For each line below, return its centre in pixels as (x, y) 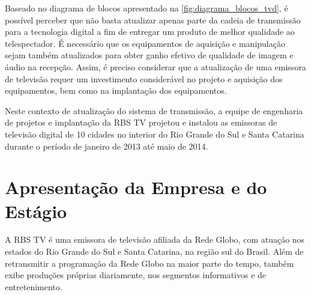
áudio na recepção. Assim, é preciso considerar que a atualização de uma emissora (155, 66)
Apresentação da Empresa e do (136, 187)
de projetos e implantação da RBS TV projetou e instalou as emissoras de (141, 122)
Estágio (36, 211)
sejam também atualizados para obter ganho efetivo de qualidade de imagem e (149, 55)
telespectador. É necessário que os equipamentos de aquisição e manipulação (145, 43)
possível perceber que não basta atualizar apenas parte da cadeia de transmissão (153, 20)
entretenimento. (34, 286)
